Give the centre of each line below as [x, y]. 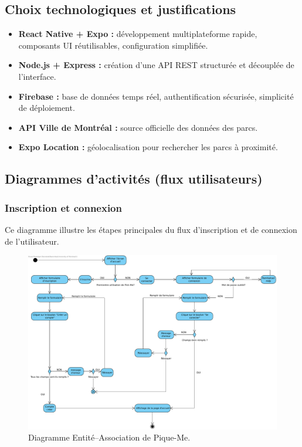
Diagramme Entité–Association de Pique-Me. [109, 437]
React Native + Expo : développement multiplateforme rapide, [138, 34]
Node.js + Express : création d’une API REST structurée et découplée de [156, 65]
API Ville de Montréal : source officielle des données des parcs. [138, 127]
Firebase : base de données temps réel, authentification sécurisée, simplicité [156, 96]
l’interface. [37, 76]
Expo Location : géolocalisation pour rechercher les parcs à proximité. [148, 147]
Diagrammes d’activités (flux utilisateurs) [134, 179]
